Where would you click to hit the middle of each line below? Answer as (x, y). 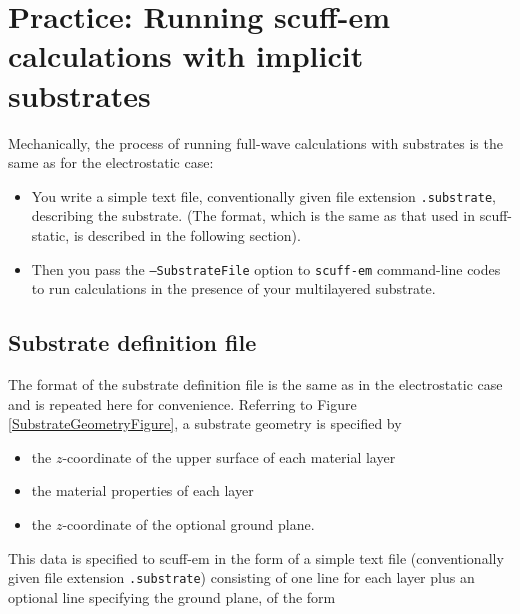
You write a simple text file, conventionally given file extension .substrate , (263, 195)
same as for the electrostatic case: (111, 162)
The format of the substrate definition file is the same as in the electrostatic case (255, 383)
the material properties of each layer (142, 490)
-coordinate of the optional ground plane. (188, 523)
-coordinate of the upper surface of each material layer (229, 456)
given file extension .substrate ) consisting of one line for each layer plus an (241, 577)
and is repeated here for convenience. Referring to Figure (182, 403)
